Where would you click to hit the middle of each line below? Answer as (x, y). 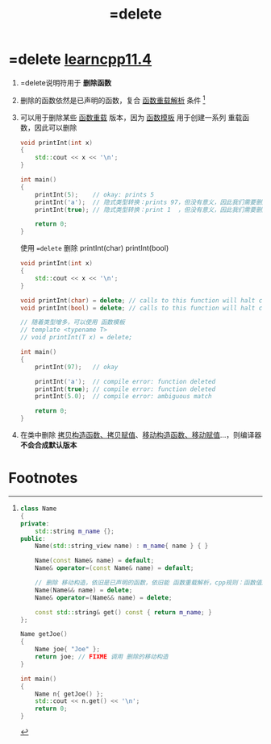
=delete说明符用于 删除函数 (65, 82)
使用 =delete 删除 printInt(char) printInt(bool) (94, 248)
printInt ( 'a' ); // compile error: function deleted (125, 381)
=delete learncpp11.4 (80, 59)
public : (33, 538)
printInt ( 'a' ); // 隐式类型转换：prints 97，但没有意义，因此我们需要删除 (152, 202)
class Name (38, 509)
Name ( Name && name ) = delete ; (84, 590)
